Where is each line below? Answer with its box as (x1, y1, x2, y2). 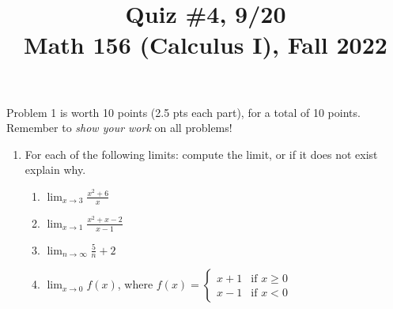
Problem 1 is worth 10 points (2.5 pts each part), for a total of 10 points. (6, 104, 361, 120)
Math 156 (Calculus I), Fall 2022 (24, 28, 387, 61)
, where (117, 276, 153, 292)
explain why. (25, 161, 86, 178)
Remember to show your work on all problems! (6, 119, 232, 136)
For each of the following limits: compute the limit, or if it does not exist (25, 145, 378, 162)
